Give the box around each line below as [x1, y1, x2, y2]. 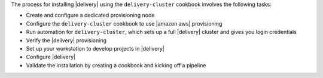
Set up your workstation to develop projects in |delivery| [26, 45, 164, 52]
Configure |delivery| [26, 54, 76, 61]
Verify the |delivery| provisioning [26, 36, 107, 44]
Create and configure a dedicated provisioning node [26, 12, 155, 19]
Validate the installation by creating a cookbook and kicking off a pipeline [26, 61, 206, 68]
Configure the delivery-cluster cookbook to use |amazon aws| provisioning [26, 20, 223, 27]
